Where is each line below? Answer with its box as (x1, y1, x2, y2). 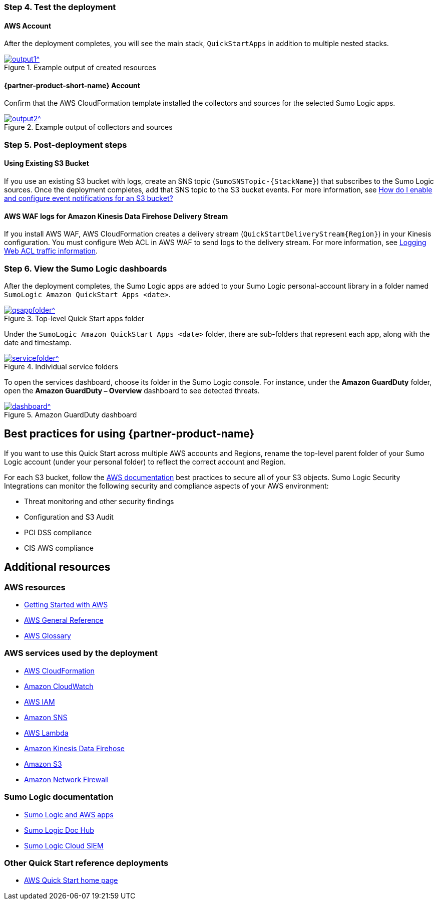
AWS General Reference (24, 616, 104, 625)
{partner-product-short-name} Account (4, 81, 140, 90)
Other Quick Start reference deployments (4, 857, 169, 868)
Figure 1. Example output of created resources (4, 63, 156, 72)
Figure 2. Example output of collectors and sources (4, 123, 173, 132)
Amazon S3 (24, 759, 62, 768)
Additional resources (4, 561, 111, 574)
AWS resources (4, 582, 66, 592)
